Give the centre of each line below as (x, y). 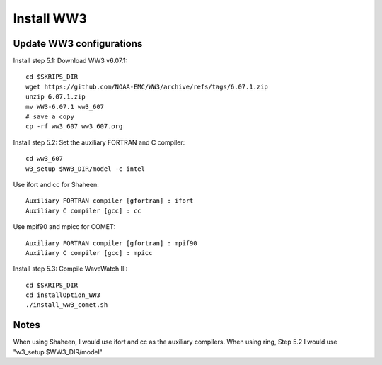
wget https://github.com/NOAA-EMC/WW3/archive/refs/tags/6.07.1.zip (147, 86)
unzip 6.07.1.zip (56, 97)
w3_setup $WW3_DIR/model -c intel (85, 169)
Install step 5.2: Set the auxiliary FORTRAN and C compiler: (99, 142)
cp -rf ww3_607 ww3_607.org (74, 127)
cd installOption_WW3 (63, 295)
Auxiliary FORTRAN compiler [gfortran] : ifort (110, 201)
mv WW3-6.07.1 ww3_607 (65, 107)
